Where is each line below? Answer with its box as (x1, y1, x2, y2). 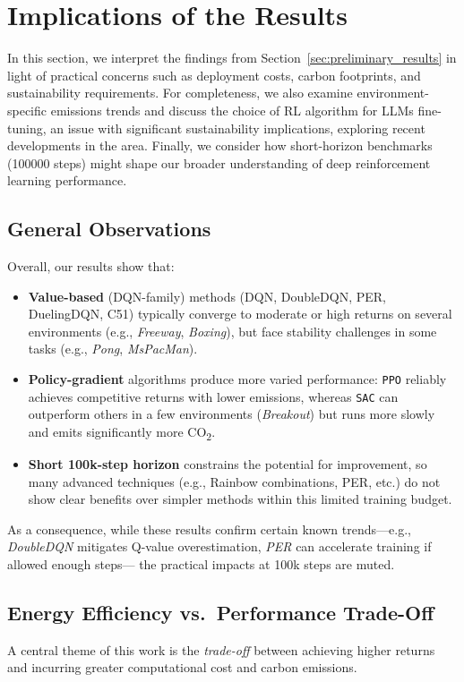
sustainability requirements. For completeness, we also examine (7, 83, 353, 102)
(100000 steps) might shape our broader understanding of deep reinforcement (7, 153, 431, 172)
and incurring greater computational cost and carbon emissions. (7, 658, 357, 677)
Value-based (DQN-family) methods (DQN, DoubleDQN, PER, (28, 286, 386, 305)
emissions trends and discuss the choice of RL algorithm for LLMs (50, 100, 414, 119)
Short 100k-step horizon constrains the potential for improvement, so (28, 455, 427, 473)
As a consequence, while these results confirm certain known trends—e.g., (7, 519, 411, 538)
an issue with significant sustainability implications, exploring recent (50, 118, 425, 137)
